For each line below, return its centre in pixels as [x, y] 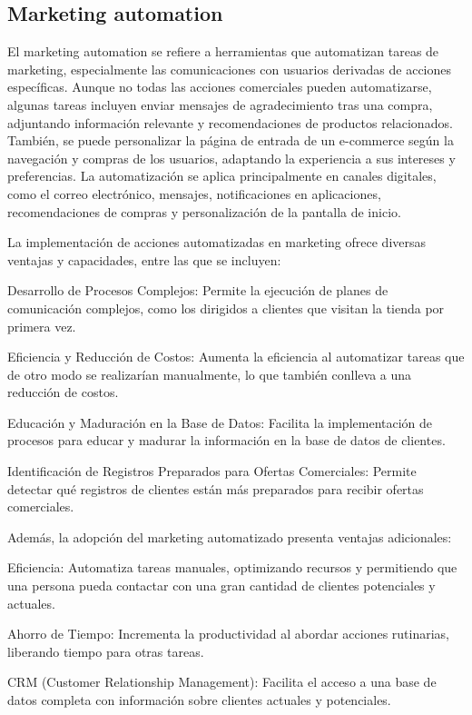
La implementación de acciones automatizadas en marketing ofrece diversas [217, 242]
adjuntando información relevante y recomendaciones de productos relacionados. [230, 122]
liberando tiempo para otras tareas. [106, 651]
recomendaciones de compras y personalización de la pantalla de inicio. [204, 211]
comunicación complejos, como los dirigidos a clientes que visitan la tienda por [226, 308]
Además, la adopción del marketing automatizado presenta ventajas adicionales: [230, 536]
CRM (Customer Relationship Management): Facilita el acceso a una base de [222, 682]
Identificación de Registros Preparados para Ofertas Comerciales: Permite [212, 471]
